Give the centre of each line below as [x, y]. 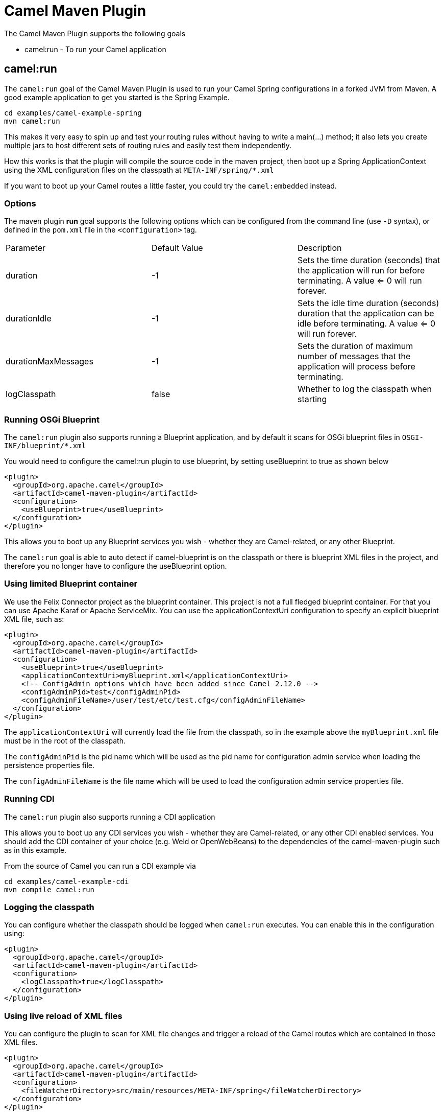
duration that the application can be [366, 314]
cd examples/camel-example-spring [73, 113]
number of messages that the [354, 356]
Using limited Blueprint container [71, 584]
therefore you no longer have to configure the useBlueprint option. [116, 566]
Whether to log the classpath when [364, 389]
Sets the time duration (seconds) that [369, 260]
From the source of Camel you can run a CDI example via [100, 866]
